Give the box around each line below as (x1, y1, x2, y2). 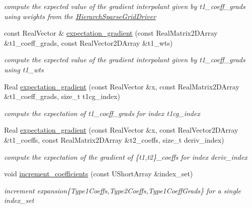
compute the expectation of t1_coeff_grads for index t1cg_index (4, 108, 200, 118)
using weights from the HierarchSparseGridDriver (4, 11, 156, 21)
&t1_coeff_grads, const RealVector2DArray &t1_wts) (4, 37, 173, 48)
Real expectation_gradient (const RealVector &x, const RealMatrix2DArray (4, 81, 239, 91)
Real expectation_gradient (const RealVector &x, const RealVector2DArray (4, 125, 238, 135)
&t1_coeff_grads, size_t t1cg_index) (4, 91, 120, 101)
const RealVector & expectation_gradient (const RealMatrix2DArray (4, 28, 218, 38)
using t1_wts (4, 64, 44, 74)
